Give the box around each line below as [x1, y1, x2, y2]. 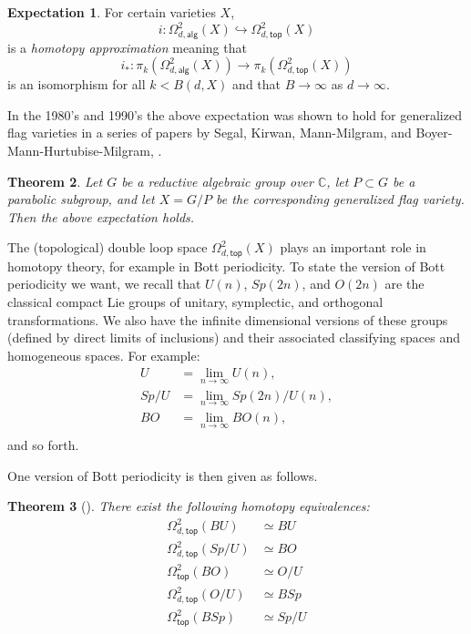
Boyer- [415, 123, 453, 142]
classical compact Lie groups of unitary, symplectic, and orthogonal [7, 291, 384, 311]
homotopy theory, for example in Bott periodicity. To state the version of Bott [7, 256, 445, 275]
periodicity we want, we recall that [7, 274, 201, 293]
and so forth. [7, 435, 79, 455]
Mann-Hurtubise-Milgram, [7, 140, 154, 159]
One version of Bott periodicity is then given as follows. [7, 465, 318, 485]
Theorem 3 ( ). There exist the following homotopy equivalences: [7, 496, 370, 516]
